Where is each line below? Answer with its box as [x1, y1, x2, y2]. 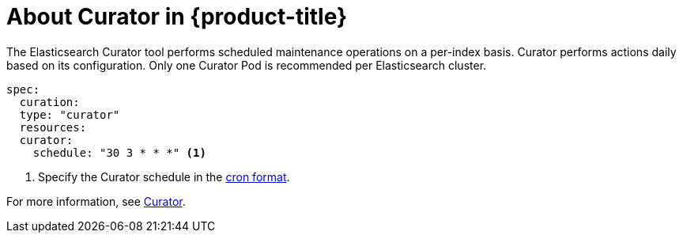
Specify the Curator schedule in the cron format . [38, 169, 290, 184]
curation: [19, 95, 80, 108]
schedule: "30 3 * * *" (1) [32, 146, 206, 159]
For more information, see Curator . [6, 194, 186, 208]
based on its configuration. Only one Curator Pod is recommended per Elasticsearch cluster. [6, 58, 487, 72]
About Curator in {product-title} [6, 3, 348, 30]
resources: [19, 120, 87, 134]
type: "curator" [19, 108, 120, 121]
